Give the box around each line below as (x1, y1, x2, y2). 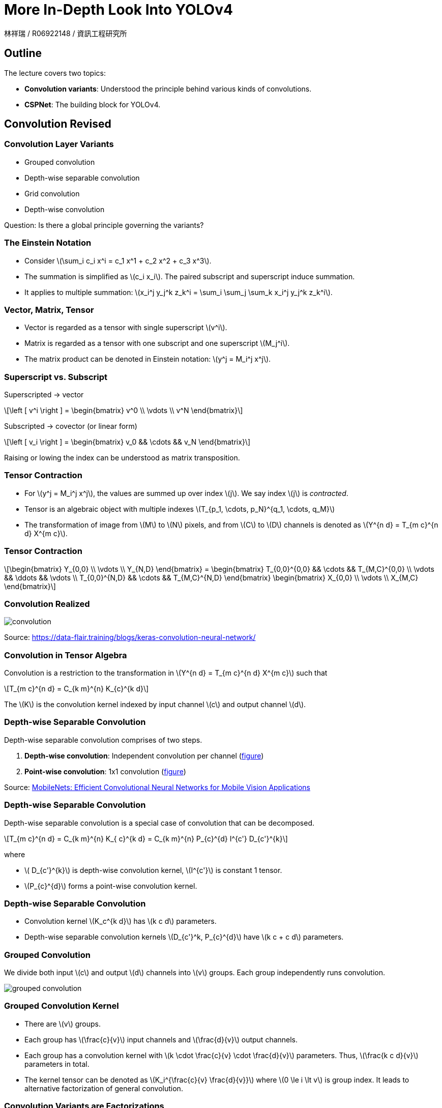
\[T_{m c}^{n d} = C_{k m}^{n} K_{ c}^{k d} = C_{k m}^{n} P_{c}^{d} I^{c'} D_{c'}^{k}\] (4, 834, 288, 843)
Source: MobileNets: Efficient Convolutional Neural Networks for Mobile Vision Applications (4, 782, 310, 792)
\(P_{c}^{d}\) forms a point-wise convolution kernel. (24, 881, 197, 890)
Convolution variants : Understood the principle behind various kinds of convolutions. (24, 84, 312, 93)
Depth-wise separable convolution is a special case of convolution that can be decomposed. (4, 818, 315, 827)
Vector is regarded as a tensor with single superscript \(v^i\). (24, 323, 227, 332)
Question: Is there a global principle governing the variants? (4, 220, 204, 229)
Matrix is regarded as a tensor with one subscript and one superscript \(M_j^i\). (24, 339, 290, 348)
